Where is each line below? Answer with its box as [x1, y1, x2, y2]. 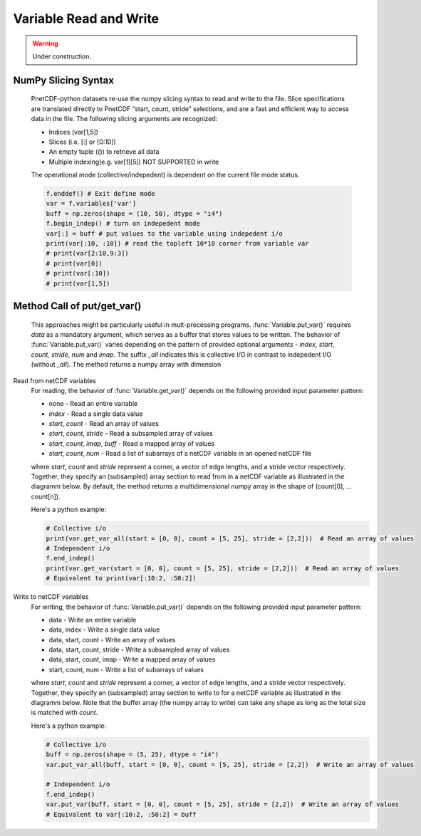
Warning [32, 39, 58, 48]
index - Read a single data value [48, 409, 143, 418]
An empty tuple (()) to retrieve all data [48, 147, 160, 156]
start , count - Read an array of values [48, 419, 160, 428]
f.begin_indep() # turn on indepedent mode [46, 219, 201, 228]
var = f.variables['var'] [46, 199, 137, 208]
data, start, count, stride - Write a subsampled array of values [48, 645, 230, 654]
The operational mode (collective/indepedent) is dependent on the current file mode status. [31, 171, 300, 179]
